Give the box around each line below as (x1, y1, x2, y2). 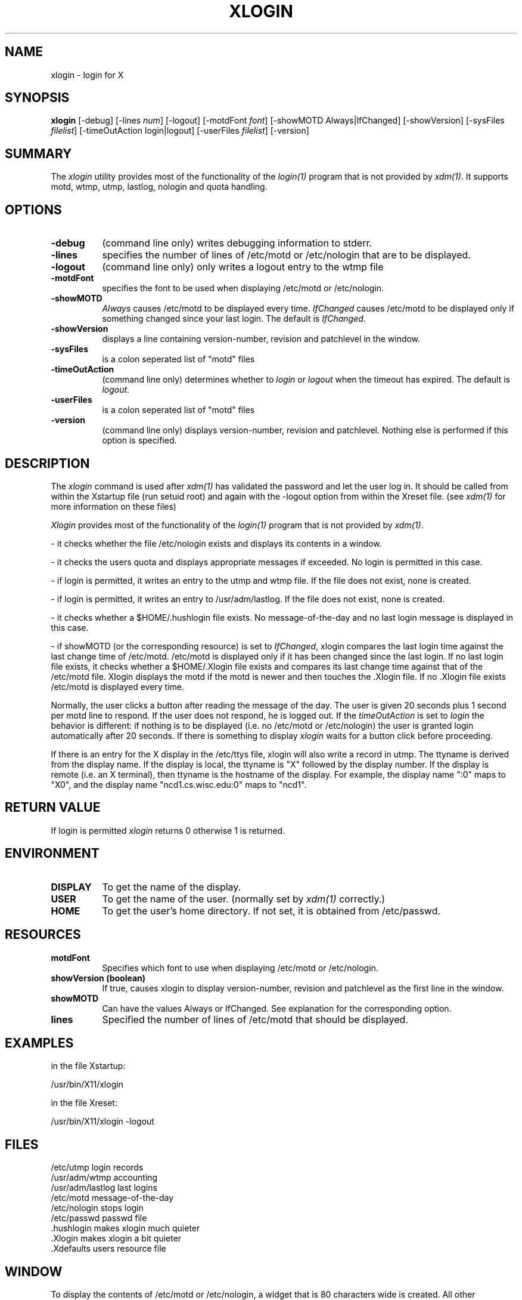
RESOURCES (5, 927, 81, 942)
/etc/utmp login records (51, 1162, 144, 1173)
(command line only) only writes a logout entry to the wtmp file (102, 261, 384, 273)
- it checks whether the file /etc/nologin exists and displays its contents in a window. (51, 538, 382, 549)
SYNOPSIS (5, 90, 70, 106)
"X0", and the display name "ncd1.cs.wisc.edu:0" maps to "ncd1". (51, 779, 307, 790)
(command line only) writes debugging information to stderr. (102, 237, 372, 249)
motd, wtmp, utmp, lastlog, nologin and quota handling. (51, 181, 268, 192)
